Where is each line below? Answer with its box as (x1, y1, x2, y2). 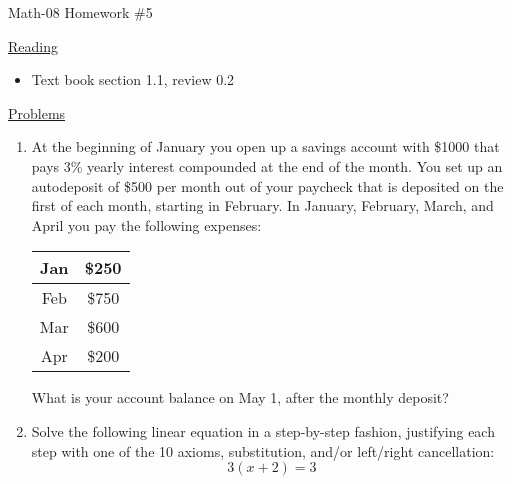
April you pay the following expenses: (31, 214, 262, 235)
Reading (8, 35, 58, 56)
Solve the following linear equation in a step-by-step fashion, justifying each (31, 420, 495, 441)
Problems (8, 102, 66, 123)
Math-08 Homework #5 (8, 2, 153, 22)
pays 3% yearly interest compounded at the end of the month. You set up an (31, 155, 503, 176)
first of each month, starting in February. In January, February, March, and (31, 195, 494, 216)
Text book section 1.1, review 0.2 (31, 69, 235, 90)
